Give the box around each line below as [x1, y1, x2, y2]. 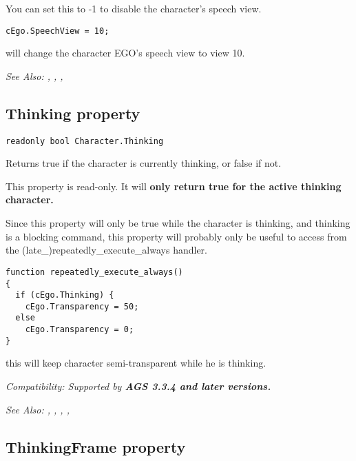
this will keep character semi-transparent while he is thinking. [6, 356, 266, 370]
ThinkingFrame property [6, 436, 186, 457]
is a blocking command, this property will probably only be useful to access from [6, 229, 347, 243]
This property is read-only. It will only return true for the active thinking [6, 178, 342, 193]
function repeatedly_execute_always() [6, 267, 183, 277]
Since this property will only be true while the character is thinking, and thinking [6, 216, 350, 230]
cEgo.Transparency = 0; [25, 325, 134, 335]
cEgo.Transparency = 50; [25, 301, 139, 311]
